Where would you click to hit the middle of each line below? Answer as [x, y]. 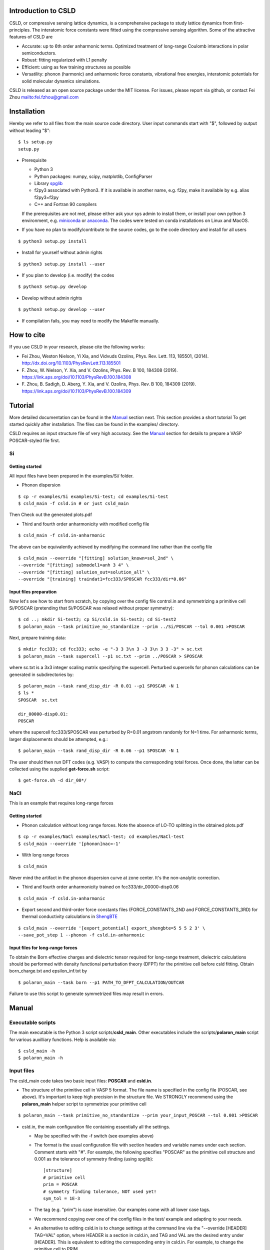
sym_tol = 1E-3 [62, 1198]
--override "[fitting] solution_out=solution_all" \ [84, 572]
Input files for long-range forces [43, 948]
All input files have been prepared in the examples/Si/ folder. [71, 475]
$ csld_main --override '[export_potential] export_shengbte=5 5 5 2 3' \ [112, 928]
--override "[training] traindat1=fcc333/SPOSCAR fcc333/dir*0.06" [102, 579]
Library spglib [48, 183]
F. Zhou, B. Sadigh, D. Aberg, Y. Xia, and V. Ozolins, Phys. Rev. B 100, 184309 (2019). [109, 384]
